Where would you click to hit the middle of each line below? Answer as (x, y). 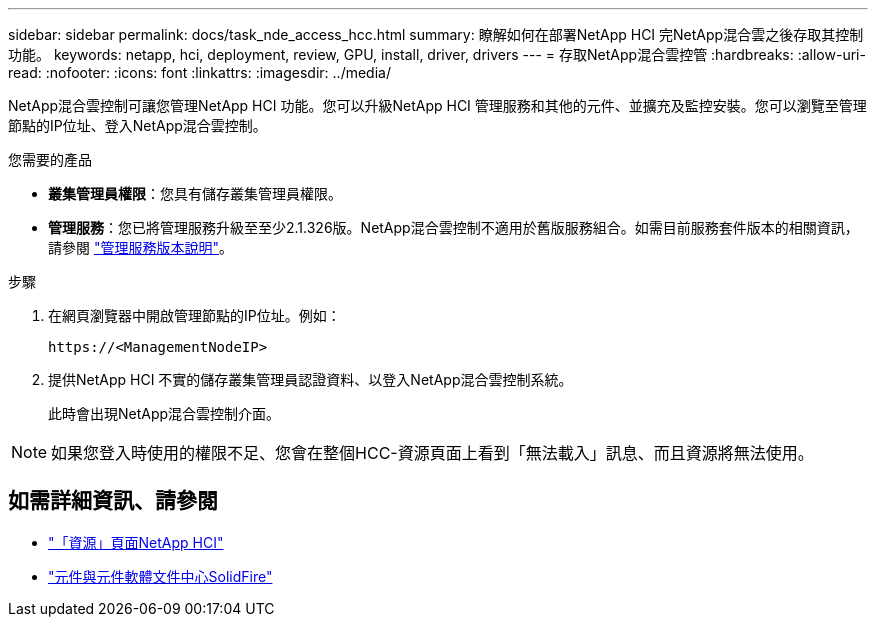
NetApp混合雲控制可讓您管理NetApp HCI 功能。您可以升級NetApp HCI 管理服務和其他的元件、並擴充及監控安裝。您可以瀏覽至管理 (437, 105)
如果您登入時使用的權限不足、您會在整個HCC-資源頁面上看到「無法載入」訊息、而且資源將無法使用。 (432, 453)
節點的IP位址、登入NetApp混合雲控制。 (137, 125)
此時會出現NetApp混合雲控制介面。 (164, 413)
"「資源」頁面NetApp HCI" (136, 542)
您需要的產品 (50, 159)
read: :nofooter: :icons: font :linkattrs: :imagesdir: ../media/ (199, 72)
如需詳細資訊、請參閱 (113, 501)
